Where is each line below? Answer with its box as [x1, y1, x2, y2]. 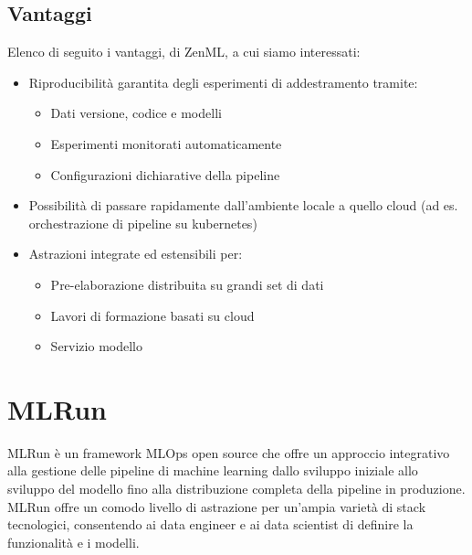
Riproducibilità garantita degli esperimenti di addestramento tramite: [28, 72, 418, 91]
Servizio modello [50, 336, 142, 356]
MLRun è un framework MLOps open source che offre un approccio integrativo [7, 443, 450, 462]
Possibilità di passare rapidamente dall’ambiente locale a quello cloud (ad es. [28, 196, 458, 215]
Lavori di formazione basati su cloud [50, 305, 255, 325]
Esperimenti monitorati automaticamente [50, 133, 282, 153]
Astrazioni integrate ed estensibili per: [28, 244, 243, 263]
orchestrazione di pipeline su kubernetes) [28, 213, 257, 232]
